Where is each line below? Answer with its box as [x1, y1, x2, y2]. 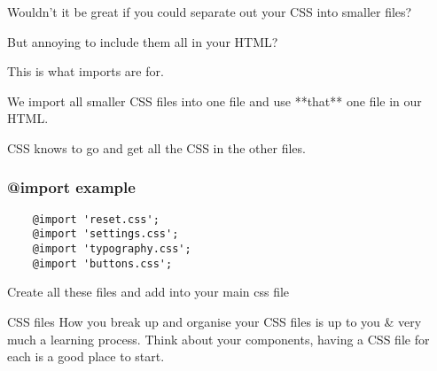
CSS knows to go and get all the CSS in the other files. [7, 138, 306, 157]
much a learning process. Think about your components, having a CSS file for [7, 329, 430, 348]
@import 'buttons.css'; [32, 257, 173, 270]
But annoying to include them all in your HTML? [7, 32, 278, 50]
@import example [7, 176, 136, 198]
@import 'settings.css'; [32, 228, 179, 241]
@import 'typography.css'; [32, 243, 191, 256]
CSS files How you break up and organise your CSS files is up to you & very [7, 313, 422, 330]
